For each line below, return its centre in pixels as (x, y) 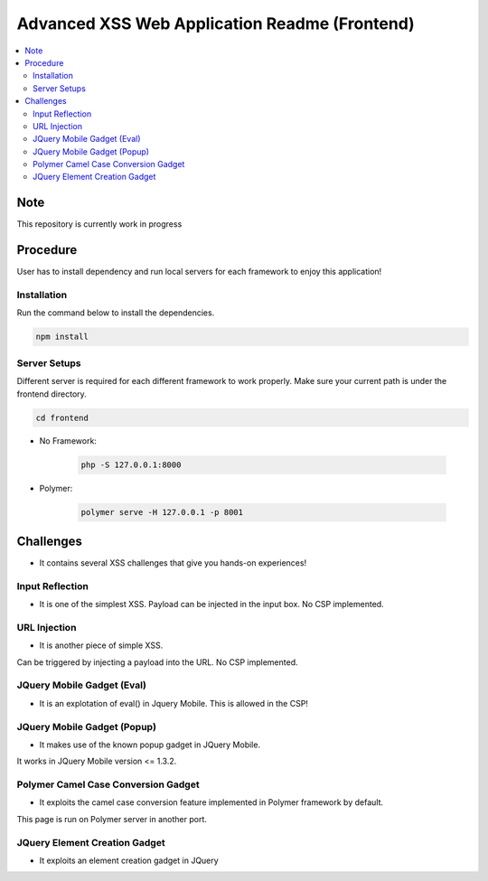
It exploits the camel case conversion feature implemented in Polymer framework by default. (211, 802)
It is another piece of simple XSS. (101, 645)
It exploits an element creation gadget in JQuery (129, 860)
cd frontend (62, 417)
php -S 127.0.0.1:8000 (131, 465)
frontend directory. (52, 394)
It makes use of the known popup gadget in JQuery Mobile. (150, 745)
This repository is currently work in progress (99, 224)
